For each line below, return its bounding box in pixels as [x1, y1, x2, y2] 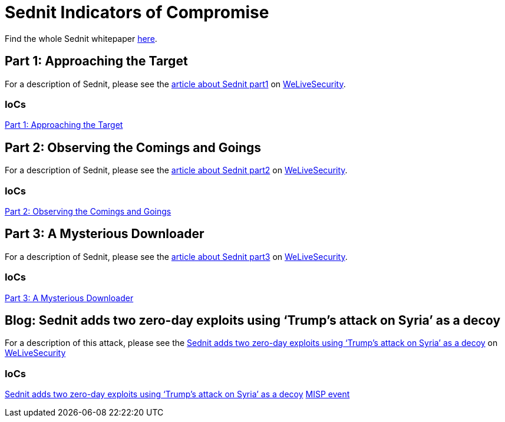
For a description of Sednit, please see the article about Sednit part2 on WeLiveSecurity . [5, 165, 348, 176]
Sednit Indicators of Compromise [5, 2, 269, 22]
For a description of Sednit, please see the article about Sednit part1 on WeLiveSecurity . [5, 78, 346, 89]
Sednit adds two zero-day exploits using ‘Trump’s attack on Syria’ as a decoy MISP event [5, 389, 350, 400]
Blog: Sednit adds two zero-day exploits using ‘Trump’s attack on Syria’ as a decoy [5, 312, 501, 328]
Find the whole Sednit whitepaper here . [5, 33, 157, 44]
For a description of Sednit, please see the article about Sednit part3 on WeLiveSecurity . [5, 251, 348, 262]
